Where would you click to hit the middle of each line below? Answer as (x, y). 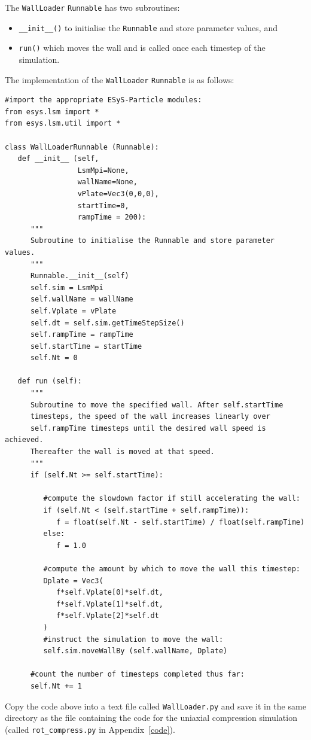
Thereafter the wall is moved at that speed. (122, 452)
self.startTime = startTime (86, 346)
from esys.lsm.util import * (63, 124)
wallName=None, (107, 182)
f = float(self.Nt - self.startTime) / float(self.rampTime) (180, 522)
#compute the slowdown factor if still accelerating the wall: (172, 499)
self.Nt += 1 (56, 686)
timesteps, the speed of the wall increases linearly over (150, 417)
